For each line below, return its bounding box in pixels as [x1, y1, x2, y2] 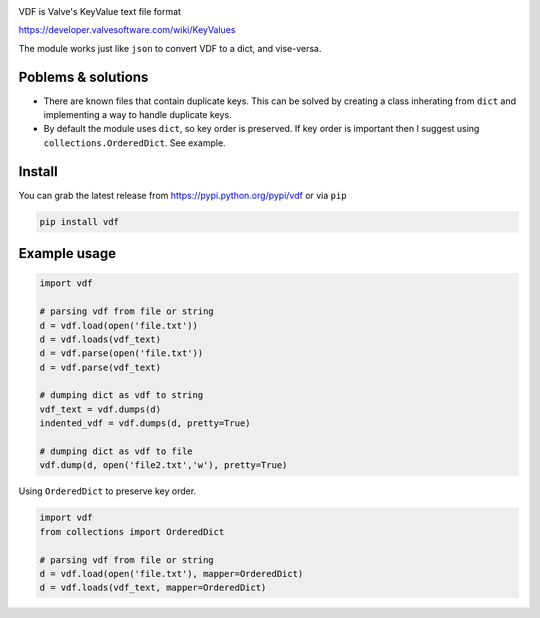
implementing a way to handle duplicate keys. [43, 109, 232, 121]
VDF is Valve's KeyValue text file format [18, 6, 182, 17]
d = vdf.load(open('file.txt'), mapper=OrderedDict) [39, 568, 304, 579]
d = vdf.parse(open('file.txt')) [39, 348, 204, 359]
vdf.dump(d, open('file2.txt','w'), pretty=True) [39, 460, 288, 471]
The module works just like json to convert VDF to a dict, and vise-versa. [18, 42, 322, 54]
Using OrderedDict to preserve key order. [18, 485, 197, 497]
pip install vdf [39, 216, 120, 227]
